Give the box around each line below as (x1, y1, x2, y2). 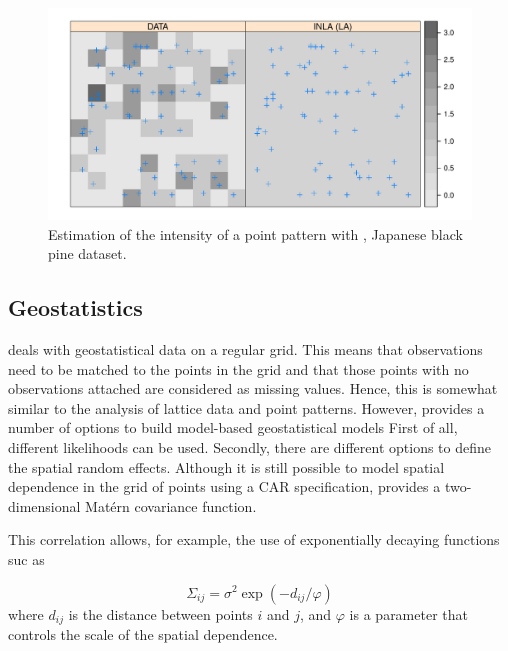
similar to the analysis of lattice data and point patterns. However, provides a (8, 397, 485, 418)
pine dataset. (48, 243, 127, 264)
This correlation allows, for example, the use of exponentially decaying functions (8, 529, 500, 550)
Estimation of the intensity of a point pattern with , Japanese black (48, 223, 463, 244)
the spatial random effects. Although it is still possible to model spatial (8, 456, 445, 477)
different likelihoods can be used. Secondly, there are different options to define (8, 436, 492, 457)
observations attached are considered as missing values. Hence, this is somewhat (8, 378, 498, 399)
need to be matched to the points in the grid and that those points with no (8, 358, 469, 379)
